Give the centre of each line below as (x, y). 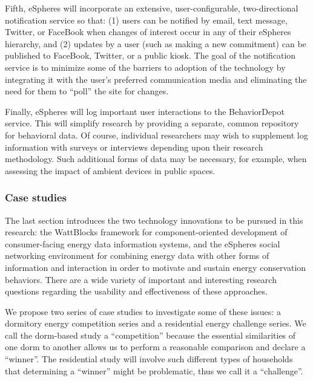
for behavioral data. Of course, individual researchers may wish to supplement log (156, 135)
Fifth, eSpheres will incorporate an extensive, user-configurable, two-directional (152, 8)
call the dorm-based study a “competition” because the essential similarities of (150, 335)
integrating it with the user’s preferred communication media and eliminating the (156, 79)
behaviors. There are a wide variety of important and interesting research (141, 279)
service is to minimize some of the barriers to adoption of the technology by (145, 67)
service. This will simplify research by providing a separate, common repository (152, 123)
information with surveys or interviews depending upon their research (134, 147)
